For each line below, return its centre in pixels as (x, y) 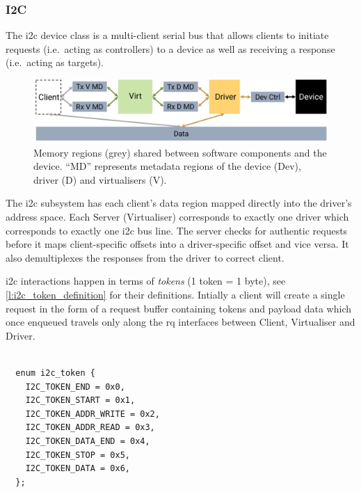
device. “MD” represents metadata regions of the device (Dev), (167, 166)
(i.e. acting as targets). (55, 62)
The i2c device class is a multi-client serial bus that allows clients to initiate (167, 35)
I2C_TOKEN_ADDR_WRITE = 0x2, (93, 414)
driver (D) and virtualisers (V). (100, 179)
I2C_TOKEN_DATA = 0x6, (78, 469)
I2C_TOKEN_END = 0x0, (75, 387)
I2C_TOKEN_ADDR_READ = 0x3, (90, 428)
